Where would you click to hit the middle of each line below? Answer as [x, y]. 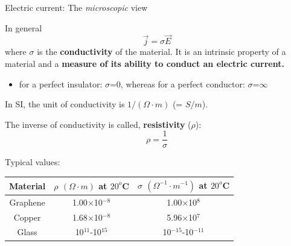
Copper [27, 217]
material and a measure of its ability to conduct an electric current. [145, 63]
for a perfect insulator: [61, 84]
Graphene [27, 202]
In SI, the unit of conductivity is [65, 104]
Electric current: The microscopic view [76, 7]
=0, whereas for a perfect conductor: [177, 84]
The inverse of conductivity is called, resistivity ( [98, 124]
